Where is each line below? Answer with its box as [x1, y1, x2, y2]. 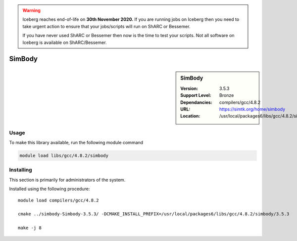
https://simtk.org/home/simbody [219, 106, 286, 112]
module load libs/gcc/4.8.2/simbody [19, 153, 109, 159]
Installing [9, 166, 32, 173]
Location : [180, 113, 200, 119]
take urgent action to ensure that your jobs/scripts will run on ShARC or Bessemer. [22, 23, 191, 29]
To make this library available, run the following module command [9, 140, 144, 146]
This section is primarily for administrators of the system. [9, 177, 126, 183]
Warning [22, 7, 41, 13]
